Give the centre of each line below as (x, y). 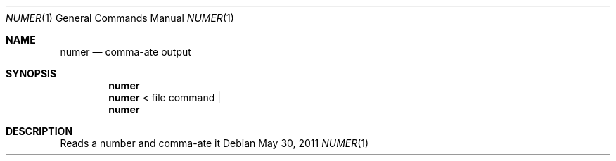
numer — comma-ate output (126, 52)
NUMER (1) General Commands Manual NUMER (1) (120, 18)
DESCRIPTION (39, 131)
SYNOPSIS (31, 73)
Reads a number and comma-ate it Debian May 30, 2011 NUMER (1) (214, 143)
